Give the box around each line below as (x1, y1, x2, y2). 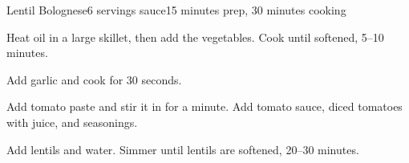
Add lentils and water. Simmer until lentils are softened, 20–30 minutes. (6, 141, 359, 157)
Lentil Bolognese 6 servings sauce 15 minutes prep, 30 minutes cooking (6, 2, 346, 18)
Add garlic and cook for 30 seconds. (6, 71, 182, 88)
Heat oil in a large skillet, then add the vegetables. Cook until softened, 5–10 (6, 28, 384, 45)
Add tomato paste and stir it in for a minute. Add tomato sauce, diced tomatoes (6, 98, 403, 115)
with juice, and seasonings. (6, 113, 138, 130)
